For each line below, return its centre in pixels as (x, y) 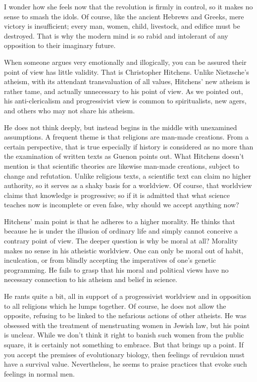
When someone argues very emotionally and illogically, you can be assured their (125, 62)
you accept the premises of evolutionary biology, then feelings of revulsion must (124, 354)
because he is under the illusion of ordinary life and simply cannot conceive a (121, 231)
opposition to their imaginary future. (60, 45)
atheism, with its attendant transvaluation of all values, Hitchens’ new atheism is (127, 81)
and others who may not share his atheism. (70, 110)
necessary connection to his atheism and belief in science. (91, 279)
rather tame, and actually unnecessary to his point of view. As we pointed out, (124, 91)
